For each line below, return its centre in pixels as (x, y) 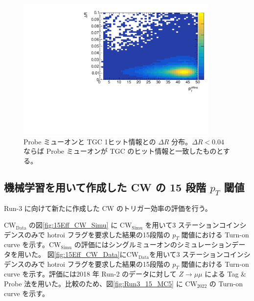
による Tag (222, 274)
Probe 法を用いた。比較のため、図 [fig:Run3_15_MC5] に (93, 284)
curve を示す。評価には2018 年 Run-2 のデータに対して (90, 274)
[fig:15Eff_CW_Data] (87, 254)
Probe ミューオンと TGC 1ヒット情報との (90, 141)
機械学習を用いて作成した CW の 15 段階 (105, 187)
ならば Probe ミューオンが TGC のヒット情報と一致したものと (123, 151)
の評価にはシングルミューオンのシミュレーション (153, 244)
